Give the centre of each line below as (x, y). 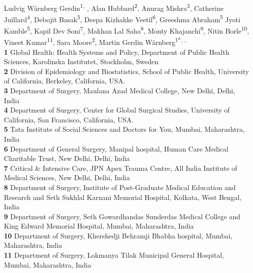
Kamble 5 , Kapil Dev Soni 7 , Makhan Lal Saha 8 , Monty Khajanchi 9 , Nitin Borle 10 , (126, 30)
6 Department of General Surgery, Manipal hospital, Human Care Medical (116, 148)
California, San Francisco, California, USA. (69, 119)
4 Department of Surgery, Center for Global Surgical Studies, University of (117, 110)
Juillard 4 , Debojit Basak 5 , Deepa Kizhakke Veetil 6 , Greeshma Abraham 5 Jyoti (122, 18)
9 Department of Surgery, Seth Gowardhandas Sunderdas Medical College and (122, 216)
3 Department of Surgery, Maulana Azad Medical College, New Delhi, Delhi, (120, 90)
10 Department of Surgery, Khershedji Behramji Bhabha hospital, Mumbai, (118, 235)
